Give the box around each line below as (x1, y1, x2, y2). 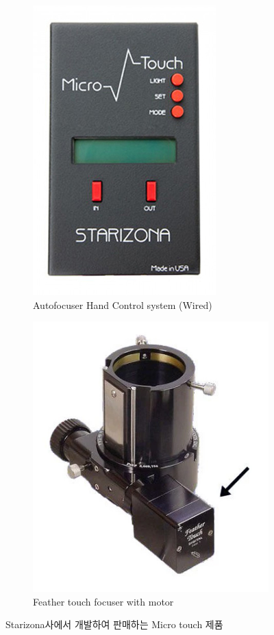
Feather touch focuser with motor (33, 594, 174, 608)
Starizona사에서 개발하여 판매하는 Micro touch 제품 (5, 617, 223, 632)
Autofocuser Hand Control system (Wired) (33, 297, 212, 312)
